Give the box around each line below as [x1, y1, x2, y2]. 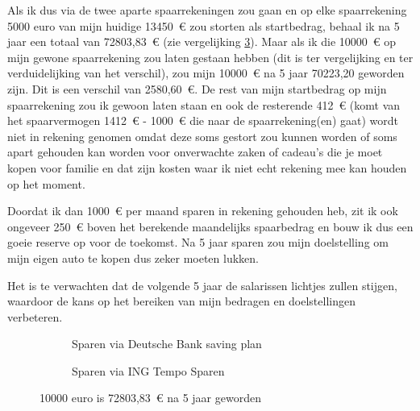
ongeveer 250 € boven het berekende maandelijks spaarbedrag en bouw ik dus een [7, 218, 414, 235]
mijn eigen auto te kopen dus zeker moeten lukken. [7, 249, 259, 266]
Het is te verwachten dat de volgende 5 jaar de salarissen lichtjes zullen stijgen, [7, 276, 397, 293]
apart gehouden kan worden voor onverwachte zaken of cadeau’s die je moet [7, 143, 383, 160]
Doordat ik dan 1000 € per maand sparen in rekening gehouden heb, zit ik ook [7, 202, 398, 219]
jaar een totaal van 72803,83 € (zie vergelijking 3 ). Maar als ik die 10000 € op [7, 33, 397, 50]
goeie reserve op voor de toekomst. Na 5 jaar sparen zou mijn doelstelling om [7, 234, 389, 251]
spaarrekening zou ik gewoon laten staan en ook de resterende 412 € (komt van [7, 96, 401, 113]
